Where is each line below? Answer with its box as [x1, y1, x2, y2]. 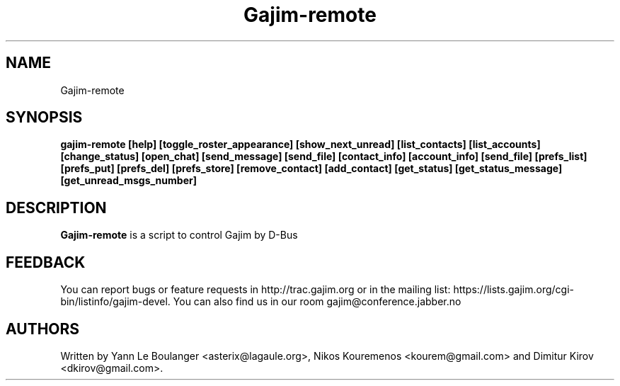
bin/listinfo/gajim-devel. [60, 295, 171, 308]
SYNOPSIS [6, 108, 83, 127]
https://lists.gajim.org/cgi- [453, 283, 574, 296]
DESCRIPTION [6, 198, 107, 217]
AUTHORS [6, 319, 80, 338]
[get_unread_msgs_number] [60, 174, 197, 187]
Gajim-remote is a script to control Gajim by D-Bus [60, 229, 298, 242]
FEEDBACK [6, 253, 86, 271]
